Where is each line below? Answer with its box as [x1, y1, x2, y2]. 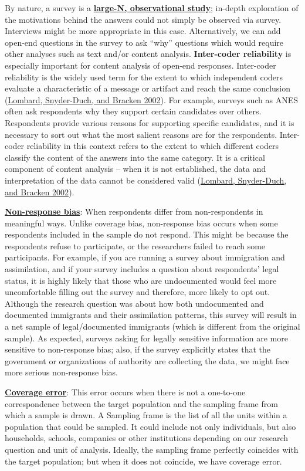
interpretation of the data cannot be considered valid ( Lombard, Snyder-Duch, [5, 174, 287, 186]
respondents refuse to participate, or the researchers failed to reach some [5, 239, 266, 252]
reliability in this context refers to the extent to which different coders [26, 140, 279, 152]
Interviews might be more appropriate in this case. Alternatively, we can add [5, 25, 281, 37]
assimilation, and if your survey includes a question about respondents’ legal [5, 263, 279, 275]
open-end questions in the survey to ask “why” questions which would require [5, 36, 284, 48]
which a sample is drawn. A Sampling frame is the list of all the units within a [5, 409, 287, 421]
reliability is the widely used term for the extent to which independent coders [5, 70, 283, 83]
